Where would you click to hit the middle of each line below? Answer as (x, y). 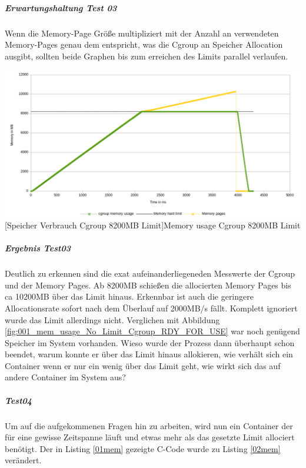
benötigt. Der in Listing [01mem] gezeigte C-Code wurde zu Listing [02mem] (143, 448)
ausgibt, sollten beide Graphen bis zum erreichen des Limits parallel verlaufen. (147, 56)
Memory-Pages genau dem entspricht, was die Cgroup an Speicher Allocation (144, 44)
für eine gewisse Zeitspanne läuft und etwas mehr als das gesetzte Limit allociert (150, 437)
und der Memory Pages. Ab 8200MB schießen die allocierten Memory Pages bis (148, 285)
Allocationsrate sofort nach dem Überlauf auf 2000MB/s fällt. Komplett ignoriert (151, 308)
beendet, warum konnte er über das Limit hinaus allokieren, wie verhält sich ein (149, 354)
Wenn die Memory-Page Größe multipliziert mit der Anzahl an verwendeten (142, 33)
